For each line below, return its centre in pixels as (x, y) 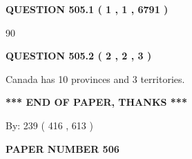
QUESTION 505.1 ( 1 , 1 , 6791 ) (87, 9)
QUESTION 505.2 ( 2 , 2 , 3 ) (79, 56)
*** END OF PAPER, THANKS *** (96, 102)
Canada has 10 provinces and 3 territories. (95, 78)
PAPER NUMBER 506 (63, 148)
